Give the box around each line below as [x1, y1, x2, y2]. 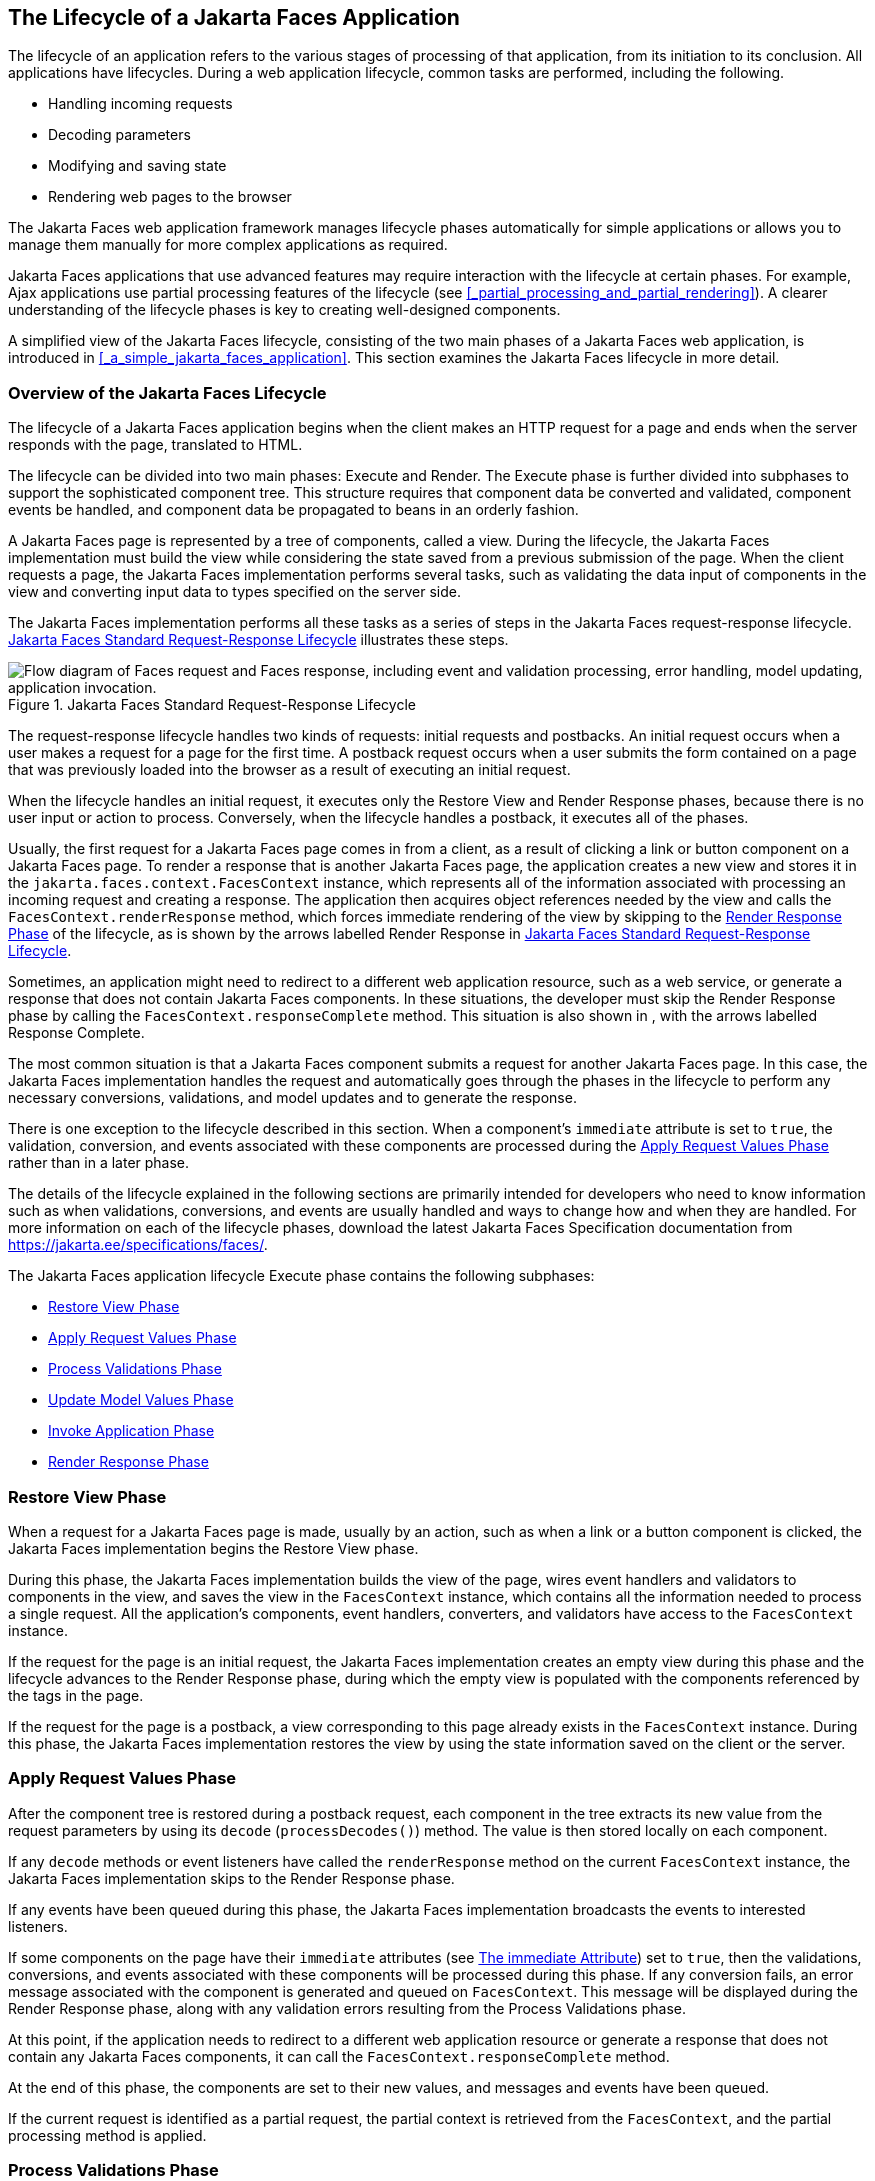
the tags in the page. [8, 1686, 144, 1704]
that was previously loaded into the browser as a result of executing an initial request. [8, 761, 571, 779]
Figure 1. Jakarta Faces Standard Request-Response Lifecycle [8, 696, 416, 714]
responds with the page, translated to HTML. [8, 436, 303, 454]
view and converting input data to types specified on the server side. [8, 583, 462, 601]
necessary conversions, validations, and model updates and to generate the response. [8, 1089, 577, 1107]
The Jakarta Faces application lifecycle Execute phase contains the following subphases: [8, 1267, 595, 1285]
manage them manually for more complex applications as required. [8, 236, 448, 254]
